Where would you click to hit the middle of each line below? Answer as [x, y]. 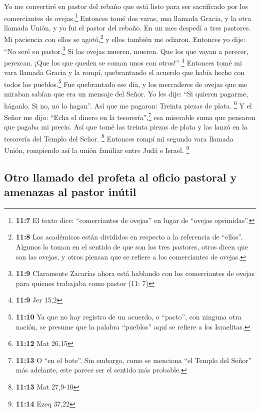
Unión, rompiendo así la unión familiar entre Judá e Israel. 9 [97, 149]
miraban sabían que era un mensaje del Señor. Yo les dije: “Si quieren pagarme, [126, 94]
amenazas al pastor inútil [70, 191]
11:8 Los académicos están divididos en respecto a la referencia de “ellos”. [129, 237]
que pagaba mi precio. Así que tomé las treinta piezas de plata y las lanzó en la [126, 127]
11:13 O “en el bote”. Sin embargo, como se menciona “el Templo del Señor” [134, 360]
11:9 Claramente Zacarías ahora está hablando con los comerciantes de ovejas [135, 273]
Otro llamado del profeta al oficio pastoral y [120, 177]
